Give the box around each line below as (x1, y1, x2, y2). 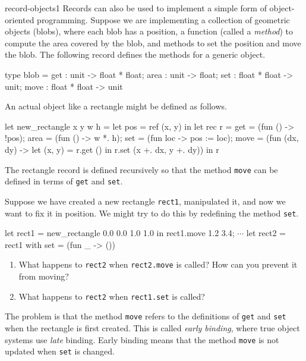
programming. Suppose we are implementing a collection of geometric (37, 13, 290, 26)
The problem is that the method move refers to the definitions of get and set (5, 310, 286, 322)
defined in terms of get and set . (5, 175, 123, 187)
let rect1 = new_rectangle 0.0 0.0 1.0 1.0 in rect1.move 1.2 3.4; (5, 227, 235, 239)
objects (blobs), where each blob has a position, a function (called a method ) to (5, 25, 294, 37)
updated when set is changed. (5, 345, 115, 357)
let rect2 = (246, 227, 286, 239)
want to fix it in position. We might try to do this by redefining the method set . (5, 206, 299, 219)
